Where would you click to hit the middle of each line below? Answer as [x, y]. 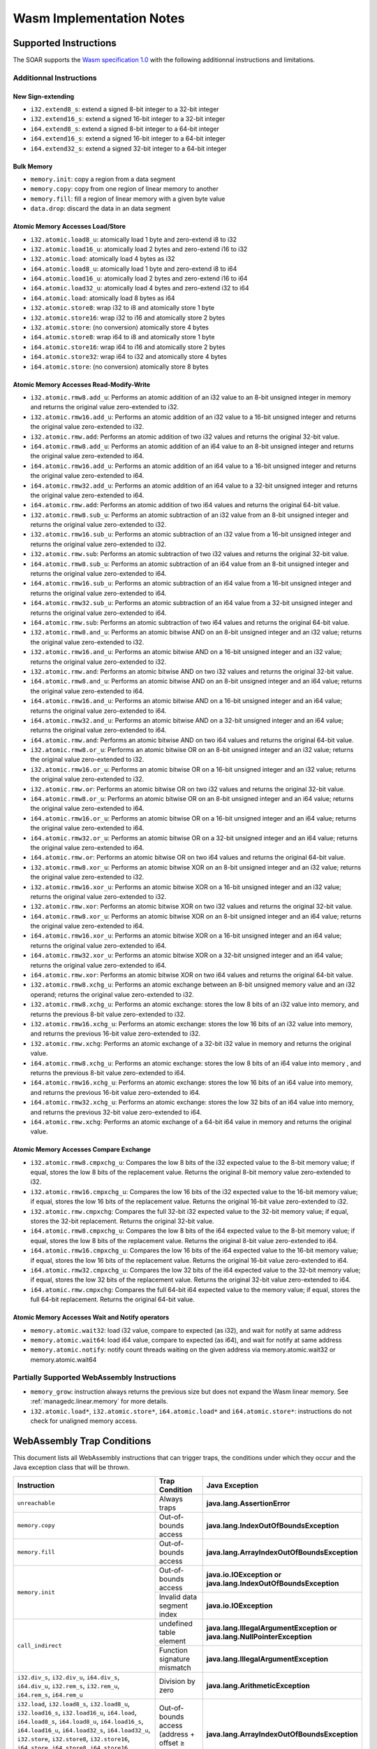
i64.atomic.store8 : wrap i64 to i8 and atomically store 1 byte [123, 337]
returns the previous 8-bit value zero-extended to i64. [108, 1072]
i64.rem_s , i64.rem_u [50, 1694]
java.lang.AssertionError [248, 1503]
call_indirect [39, 1645]
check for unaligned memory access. [84, 1421]
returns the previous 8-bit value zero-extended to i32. [108, 1014]
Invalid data [178, 1596]
